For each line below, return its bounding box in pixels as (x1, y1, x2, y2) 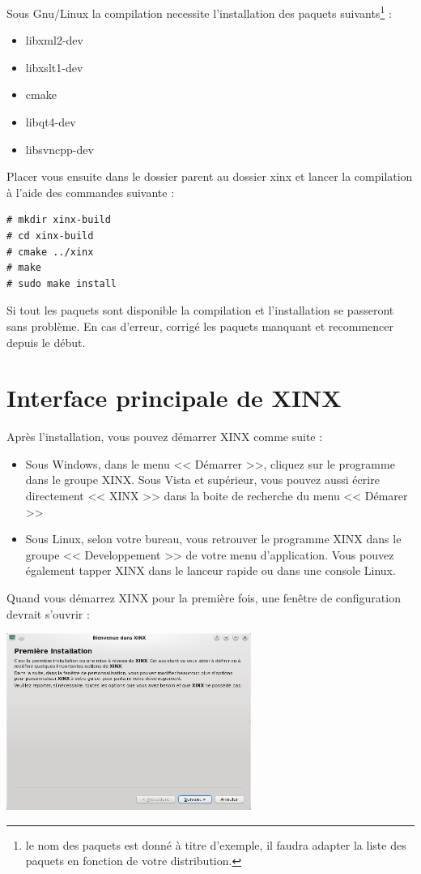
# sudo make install (6, 277, 117, 289)
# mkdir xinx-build (6, 214, 111, 226)
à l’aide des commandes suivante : (6, 183, 175, 200)
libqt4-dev (25, 114, 76, 131)
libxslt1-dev (25, 58, 83, 75)
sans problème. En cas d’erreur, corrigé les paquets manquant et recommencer (6, 317, 394, 334)
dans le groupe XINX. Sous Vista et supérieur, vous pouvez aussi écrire (25, 471, 380, 488)
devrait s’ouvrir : (6, 605, 90, 622)
